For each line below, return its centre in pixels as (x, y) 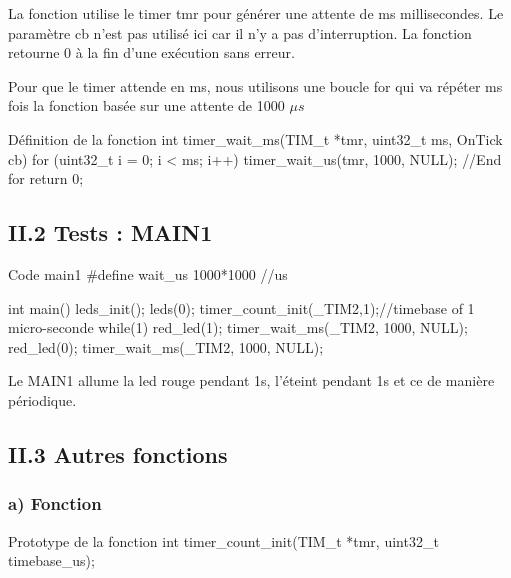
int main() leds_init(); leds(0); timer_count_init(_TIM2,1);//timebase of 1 (241, 307)
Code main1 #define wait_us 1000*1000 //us (148, 273)
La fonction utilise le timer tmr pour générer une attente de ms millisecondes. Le (256, 13)
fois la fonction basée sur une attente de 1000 (146, 105)
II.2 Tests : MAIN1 (110, 232)
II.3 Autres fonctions (118, 453)
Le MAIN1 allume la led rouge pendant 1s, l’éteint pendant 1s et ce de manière (251, 380)
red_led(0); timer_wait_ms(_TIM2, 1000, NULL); (166, 346)
